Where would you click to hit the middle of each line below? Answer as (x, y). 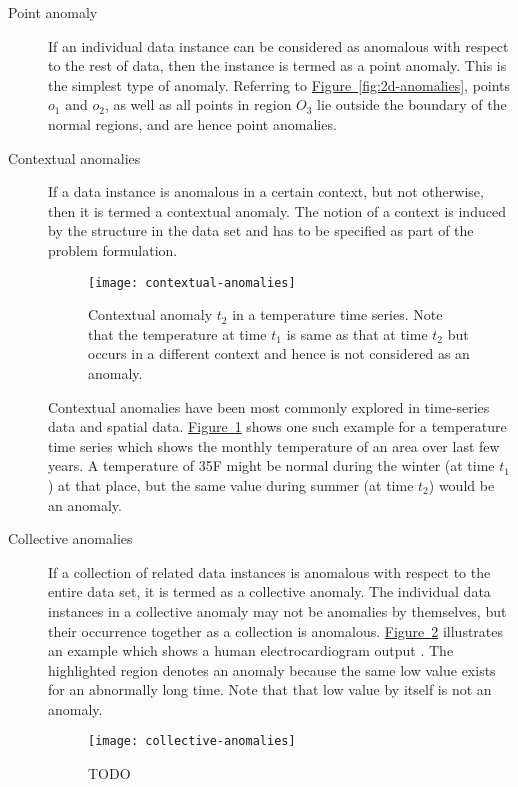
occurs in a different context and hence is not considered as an (279, 353)
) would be (461, 484)
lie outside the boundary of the (412, 104)
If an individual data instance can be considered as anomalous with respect (278, 45)
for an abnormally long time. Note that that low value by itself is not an (270, 689)
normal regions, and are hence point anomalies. (192, 123)
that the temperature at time (177, 333)
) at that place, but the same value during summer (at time (231, 484)
